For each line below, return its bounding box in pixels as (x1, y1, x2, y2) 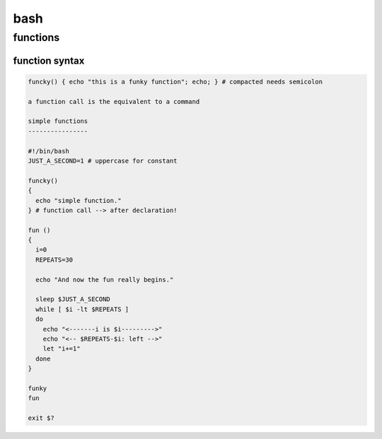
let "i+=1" (42, 345, 81, 353)
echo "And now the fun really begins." (35, 276, 174, 283)
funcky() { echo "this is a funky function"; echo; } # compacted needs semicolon (28, 78, 323, 86)
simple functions (28, 117, 88, 125)
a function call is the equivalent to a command (28, 98, 200, 105)
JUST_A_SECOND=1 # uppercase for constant (28, 156, 178, 165)
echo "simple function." (35, 197, 122, 204)
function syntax (13, 54, 85, 66)
